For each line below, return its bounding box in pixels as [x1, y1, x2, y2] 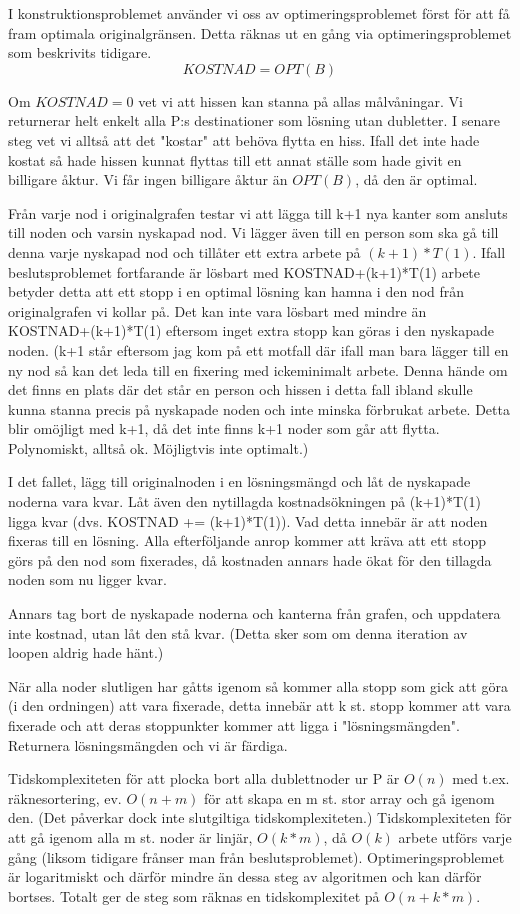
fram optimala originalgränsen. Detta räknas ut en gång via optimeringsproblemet [8, 22, 512, 43]
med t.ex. [452, 768, 510, 789]
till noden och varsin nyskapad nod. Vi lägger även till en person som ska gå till [8, 222, 499, 243]
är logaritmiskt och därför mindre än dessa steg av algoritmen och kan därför [8, 866, 482, 887]
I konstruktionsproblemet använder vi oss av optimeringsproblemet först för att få [8, 3, 510, 23]
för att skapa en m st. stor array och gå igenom [204, 787, 495, 808]
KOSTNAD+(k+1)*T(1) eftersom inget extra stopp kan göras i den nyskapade [8, 320, 494, 341]
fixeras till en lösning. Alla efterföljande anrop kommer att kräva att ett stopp [8, 530, 487, 551]
